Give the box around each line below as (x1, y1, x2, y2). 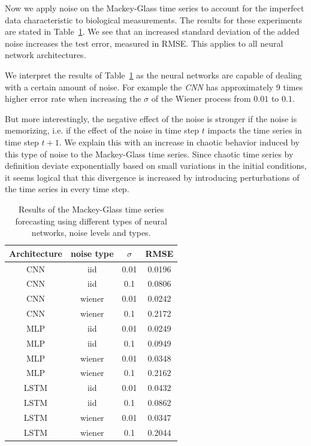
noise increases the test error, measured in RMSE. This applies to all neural (5, 37, 283, 49)
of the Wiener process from (151, 92, 251, 105)
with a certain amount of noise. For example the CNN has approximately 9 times (5, 80, 303, 93)
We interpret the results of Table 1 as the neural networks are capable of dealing (5, 68, 302, 81)
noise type (70, 247, 114, 259)
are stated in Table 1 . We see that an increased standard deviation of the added (5, 25, 300, 38)
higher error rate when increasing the (5, 92, 141, 105)
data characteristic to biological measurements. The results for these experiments (5, 13, 303, 26)
